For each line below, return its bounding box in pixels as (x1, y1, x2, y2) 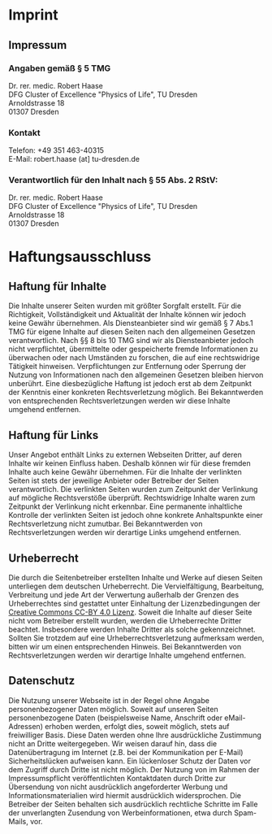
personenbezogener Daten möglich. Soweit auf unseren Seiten (8, 704, 218, 714)
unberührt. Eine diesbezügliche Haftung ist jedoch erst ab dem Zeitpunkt (8, 379, 252, 389)
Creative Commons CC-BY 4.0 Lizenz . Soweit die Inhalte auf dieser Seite (8, 607, 253, 617)
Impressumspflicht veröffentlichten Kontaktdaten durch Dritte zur (8, 773, 227, 783)
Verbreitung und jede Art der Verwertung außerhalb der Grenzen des (8, 590, 240, 600)
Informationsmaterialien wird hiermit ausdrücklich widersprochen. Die (8, 790, 242, 800)
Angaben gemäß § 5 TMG (8, 63, 111, 74)
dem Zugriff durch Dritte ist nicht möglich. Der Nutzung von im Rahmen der (8, 764, 260, 774)
